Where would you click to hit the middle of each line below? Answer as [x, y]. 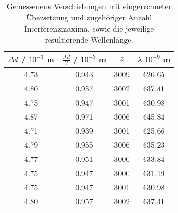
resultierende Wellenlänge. [89, 40]
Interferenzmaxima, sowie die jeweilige [89, 28]
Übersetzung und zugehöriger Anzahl [89, 17]
